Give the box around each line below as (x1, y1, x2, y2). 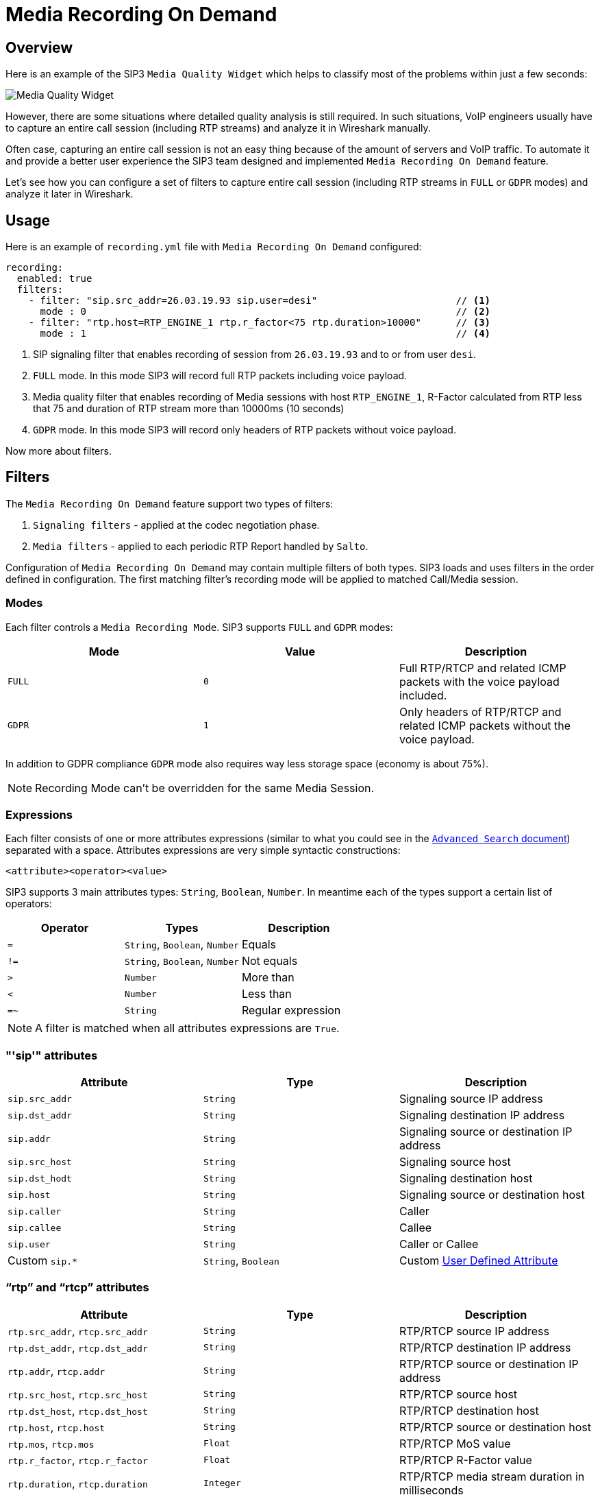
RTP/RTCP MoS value (399, 1436, 511, 1450)
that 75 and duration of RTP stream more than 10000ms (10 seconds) (33, 403, 345, 415)
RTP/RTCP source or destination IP (399, 1356, 579, 1371)
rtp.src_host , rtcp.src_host (8, 1387, 148, 1401)
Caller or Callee (399, 1237, 479, 1252)
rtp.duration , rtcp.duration (8, 1476, 148, 1490)
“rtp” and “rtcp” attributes (5, 1280, 149, 1295)
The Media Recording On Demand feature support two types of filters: (5, 497, 334, 510)
